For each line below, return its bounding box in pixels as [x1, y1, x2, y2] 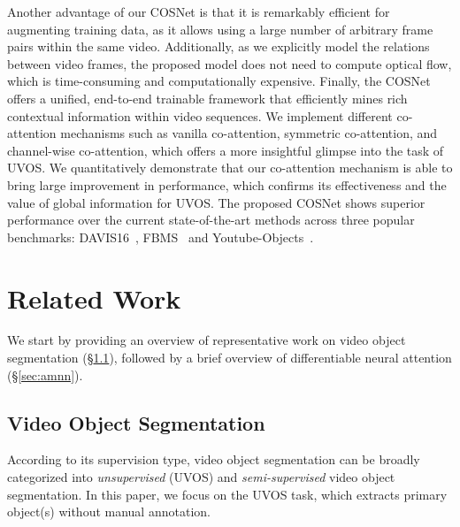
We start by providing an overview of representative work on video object [7, 331, 406, 349]
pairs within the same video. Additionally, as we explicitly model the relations [7, 37, 430, 56]
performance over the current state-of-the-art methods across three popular [7, 210, 415, 229]
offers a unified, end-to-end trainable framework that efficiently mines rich [7, 88, 408, 107]
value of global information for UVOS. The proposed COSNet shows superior [7, 193, 425, 211]
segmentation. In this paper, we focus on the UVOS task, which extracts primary [7, 485, 448, 503]
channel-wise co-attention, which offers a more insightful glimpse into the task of [7, 141, 444, 159]
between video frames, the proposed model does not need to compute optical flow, [7, 54, 452, 73]
